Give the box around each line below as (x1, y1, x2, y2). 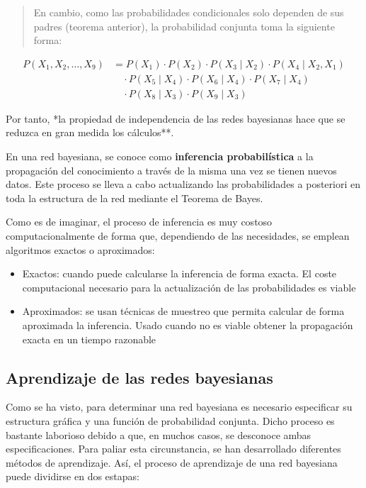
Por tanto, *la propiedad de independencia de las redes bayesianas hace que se (6, 111, 345, 126)
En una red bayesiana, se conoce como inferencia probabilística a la (6, 149, 314, 164)
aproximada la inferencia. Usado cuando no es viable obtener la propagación (22, 318, 353, 332)
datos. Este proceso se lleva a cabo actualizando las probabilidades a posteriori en (6, 177, 360, 192)
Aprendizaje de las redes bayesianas (6, 366, 273, 388)
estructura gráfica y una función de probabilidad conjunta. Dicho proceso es (6, 413, 335, 428)
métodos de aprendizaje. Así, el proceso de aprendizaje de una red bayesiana (6, 455, 338, 470)
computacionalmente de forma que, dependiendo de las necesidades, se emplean (6, 228, 350, 243)
